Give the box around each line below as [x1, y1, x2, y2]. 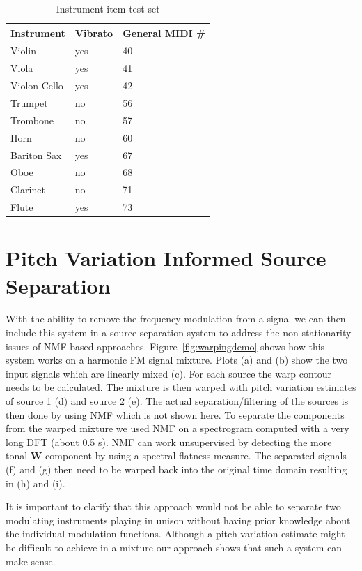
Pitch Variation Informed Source [6, 244, 326, 272]
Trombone [10, 112, 54, 127]
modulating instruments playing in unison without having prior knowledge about [6, 512, 351, 527]
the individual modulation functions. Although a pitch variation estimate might [6, 526, 345, 541]
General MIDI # [123, 25, 206, 40]
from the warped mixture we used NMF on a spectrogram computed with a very [6, 421, 349, 436]
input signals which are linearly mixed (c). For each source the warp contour [6, 366, 332, 380]
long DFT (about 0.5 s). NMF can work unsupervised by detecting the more [6, 434, 332, 449]
